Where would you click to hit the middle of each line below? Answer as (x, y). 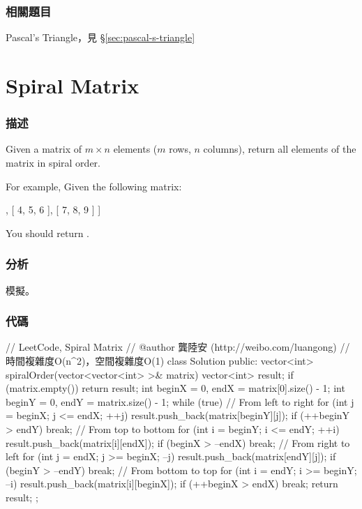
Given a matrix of (44, 149)
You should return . (47, 233)
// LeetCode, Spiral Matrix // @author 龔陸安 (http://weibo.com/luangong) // (178, 347)
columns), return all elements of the (280, 149)
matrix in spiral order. (53, 162)
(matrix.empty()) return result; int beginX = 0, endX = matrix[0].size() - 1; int (175, 388)
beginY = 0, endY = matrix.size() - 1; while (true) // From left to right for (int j (180, 401)
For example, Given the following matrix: (94, 186)
